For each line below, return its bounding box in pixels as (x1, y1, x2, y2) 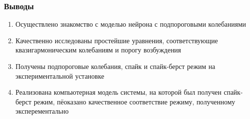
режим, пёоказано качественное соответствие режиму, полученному (33, 96, 235, 106)
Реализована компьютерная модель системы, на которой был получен (15, 87, 222, 97)
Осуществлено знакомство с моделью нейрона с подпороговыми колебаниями (15, 19, 246, 29)
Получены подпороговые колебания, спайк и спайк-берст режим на (15, 61, 215, 71)
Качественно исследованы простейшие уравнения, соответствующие (15, 35, 218, 45)
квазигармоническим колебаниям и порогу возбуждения (15, 45, 181, 55)
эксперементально (15, 106, 69, 116)
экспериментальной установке (15, 70, 104, 81)
